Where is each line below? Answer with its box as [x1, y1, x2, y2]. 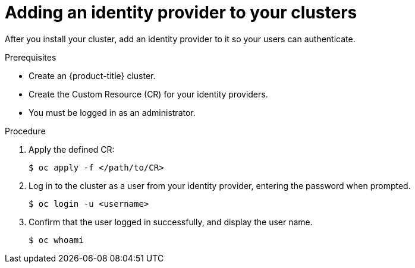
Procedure [5, 125, 46, 136]
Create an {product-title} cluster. [29, 70, 156, 81]
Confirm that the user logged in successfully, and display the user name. [29, 216, 313, 227]
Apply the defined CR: [29, 144, 115, 155]
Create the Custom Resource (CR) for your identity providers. [29, 89, 268, 99]
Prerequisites [5, 52, 56, 62]
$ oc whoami [29, 235, 84, 245]
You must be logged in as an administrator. [29, 107, 196, 118]
